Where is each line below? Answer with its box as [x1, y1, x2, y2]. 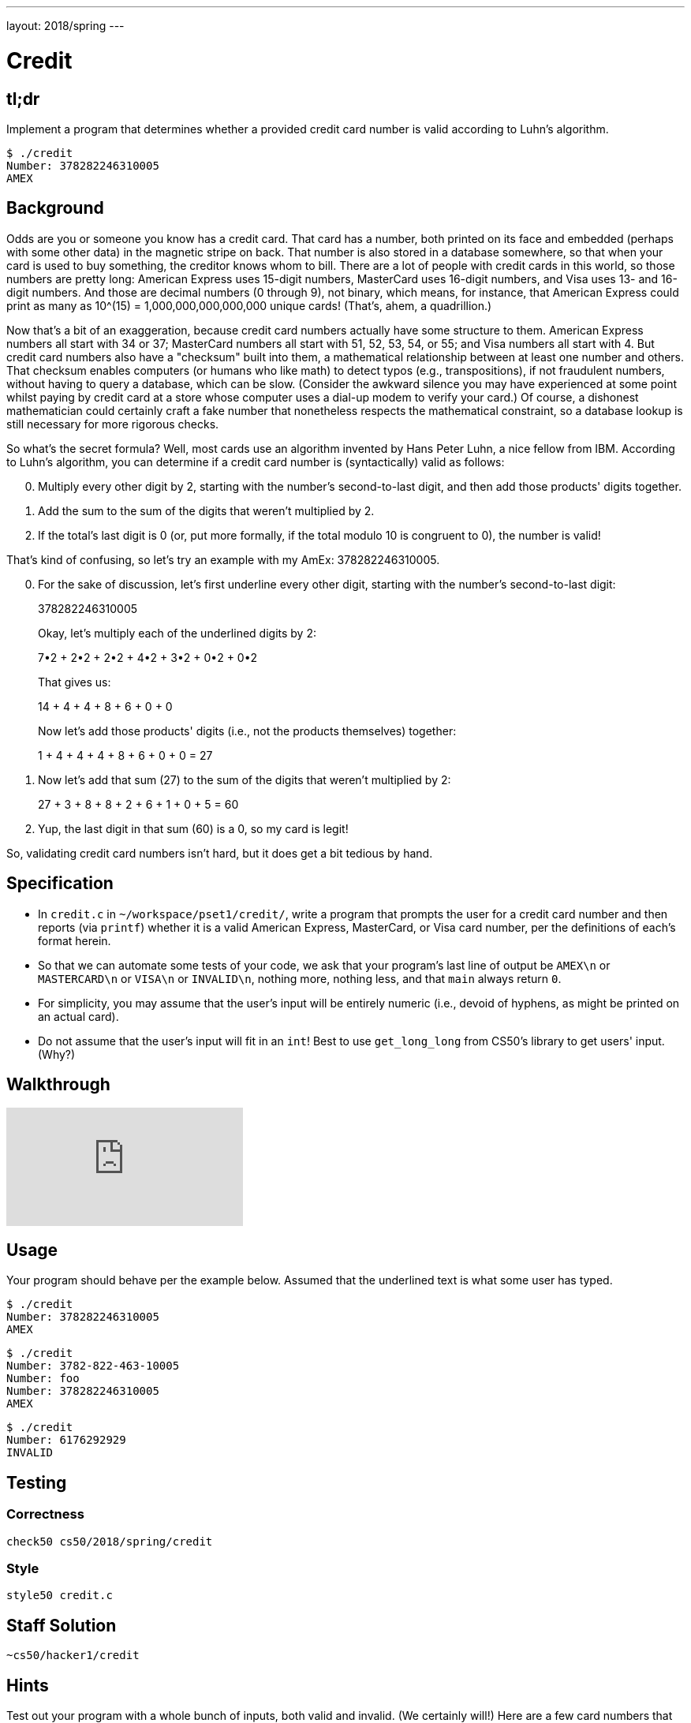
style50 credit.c [6, 1589, 113, 1602]
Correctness [6, 1506, 84, 1523]
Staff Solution [6, 1615, 117, 1635]
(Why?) [38, 1047, 76, 1061]
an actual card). [38, 1009, 119, 1023]
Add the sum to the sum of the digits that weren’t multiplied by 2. [38, 503, 375, 518]
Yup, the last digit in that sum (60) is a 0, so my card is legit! [38, 821, 349, 835]
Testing [6, 1472, 67, 1493]
